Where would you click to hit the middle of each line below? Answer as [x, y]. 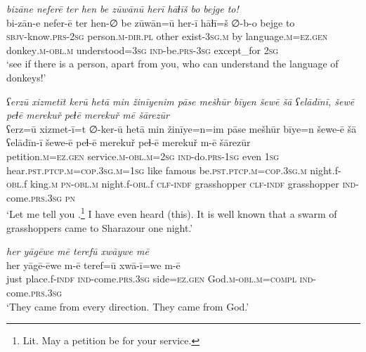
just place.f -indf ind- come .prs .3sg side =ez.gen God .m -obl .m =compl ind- [161, 279]
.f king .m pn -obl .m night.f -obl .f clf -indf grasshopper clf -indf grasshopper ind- [190, 184]
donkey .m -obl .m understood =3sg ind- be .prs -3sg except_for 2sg [143, 50]
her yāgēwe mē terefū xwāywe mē [78, 251]
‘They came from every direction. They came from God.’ [128, 306]
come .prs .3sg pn [41, 197]
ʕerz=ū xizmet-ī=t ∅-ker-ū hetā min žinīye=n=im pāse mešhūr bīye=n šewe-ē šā [182, 128]
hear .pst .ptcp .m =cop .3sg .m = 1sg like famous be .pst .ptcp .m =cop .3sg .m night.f [172, 170]
